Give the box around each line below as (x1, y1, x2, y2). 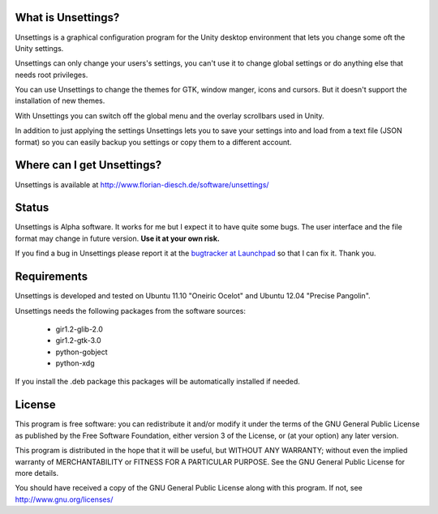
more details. (15, 468, 59, 478)
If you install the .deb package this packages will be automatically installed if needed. (15, 377, 300, 387)
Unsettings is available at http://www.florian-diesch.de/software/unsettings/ (15, 179, 269, 190)
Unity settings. (15, 43, 64, 53)
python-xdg (55, 358, 95, 368)
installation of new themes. (15, 96, 105, 105)
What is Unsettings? (15, 11, 120, 24)
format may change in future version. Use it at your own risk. (15, 233, 221, 243)
